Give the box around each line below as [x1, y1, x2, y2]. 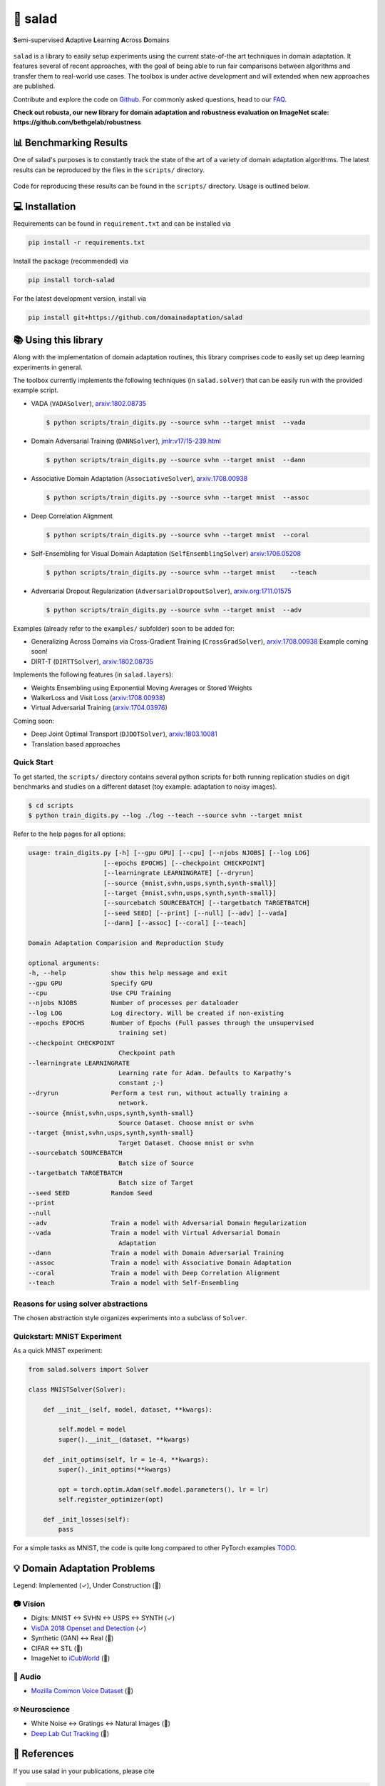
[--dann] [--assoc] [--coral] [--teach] [103, 919, 247, 927]
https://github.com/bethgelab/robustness [13, 118, 142, 126]
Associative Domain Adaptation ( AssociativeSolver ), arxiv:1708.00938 [31, 474, 248, 482]
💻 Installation [13, 200, 76, 212]
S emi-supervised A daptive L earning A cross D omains [13, 36, 170, 44]
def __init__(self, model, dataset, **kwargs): [43, 1405, 213, 1414]
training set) [118, 1029, 168, 1037]
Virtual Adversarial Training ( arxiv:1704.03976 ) [31, 704, 168, 712]
